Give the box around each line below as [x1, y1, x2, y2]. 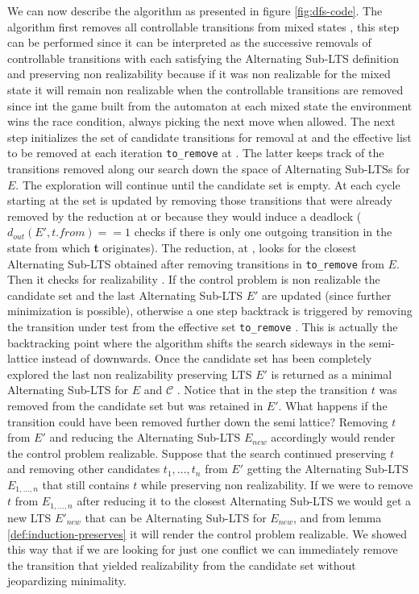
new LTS [7, 509, 52, 525]
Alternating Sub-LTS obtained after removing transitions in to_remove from [7, 255, 384, 272]
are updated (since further [262, 286, 392, 303]
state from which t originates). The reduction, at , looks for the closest [7, 239, 357, 255]
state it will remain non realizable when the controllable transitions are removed [7, 81, 404, 98]
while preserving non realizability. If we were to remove [140, 476, 413, 492]
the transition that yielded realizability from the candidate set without [7, 556, 356, 573]
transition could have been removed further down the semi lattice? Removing [7, 413, 388, 430]
